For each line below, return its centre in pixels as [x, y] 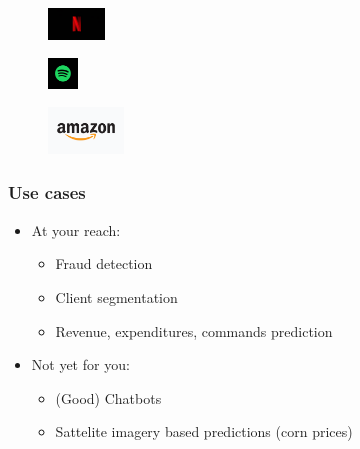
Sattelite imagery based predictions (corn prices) [204, 431]
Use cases [47, 192]
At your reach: [76, 229]
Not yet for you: [80, 364]
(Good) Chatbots [108, 397]
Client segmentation [116, 296]
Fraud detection [104, 263]
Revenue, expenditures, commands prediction [194, 330]
